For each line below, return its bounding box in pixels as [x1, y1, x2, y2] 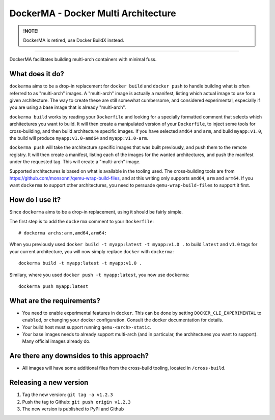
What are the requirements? [9, 296, 100, 305]
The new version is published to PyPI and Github [22, 406, 124, 412]
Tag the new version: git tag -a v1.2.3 [22, 392, 113, 398]
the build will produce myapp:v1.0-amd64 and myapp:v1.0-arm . [9, 135, 149, 141]
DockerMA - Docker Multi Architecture [9, 8, 176, 19]
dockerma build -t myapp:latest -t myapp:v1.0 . [18, 260, 142, 266]
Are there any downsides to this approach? [9, 351, 149, 361]
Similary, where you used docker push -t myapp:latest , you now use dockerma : [9, 272, 189, 278]
